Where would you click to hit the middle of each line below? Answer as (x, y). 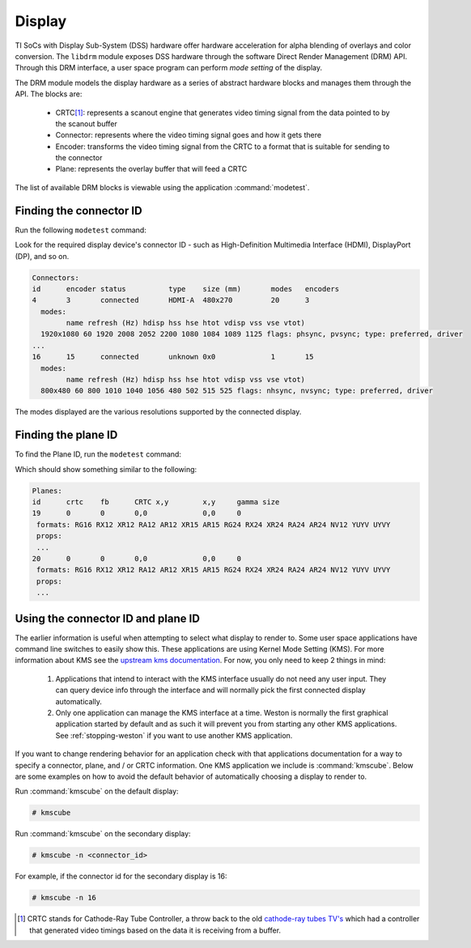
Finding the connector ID (78, 210)
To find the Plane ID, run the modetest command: (98, 454)
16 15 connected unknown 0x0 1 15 (173, 357)
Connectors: (56, 278)
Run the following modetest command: (81, 230)
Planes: (47, 491)
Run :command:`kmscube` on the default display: (97, 791)
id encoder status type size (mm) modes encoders (186, 289)
